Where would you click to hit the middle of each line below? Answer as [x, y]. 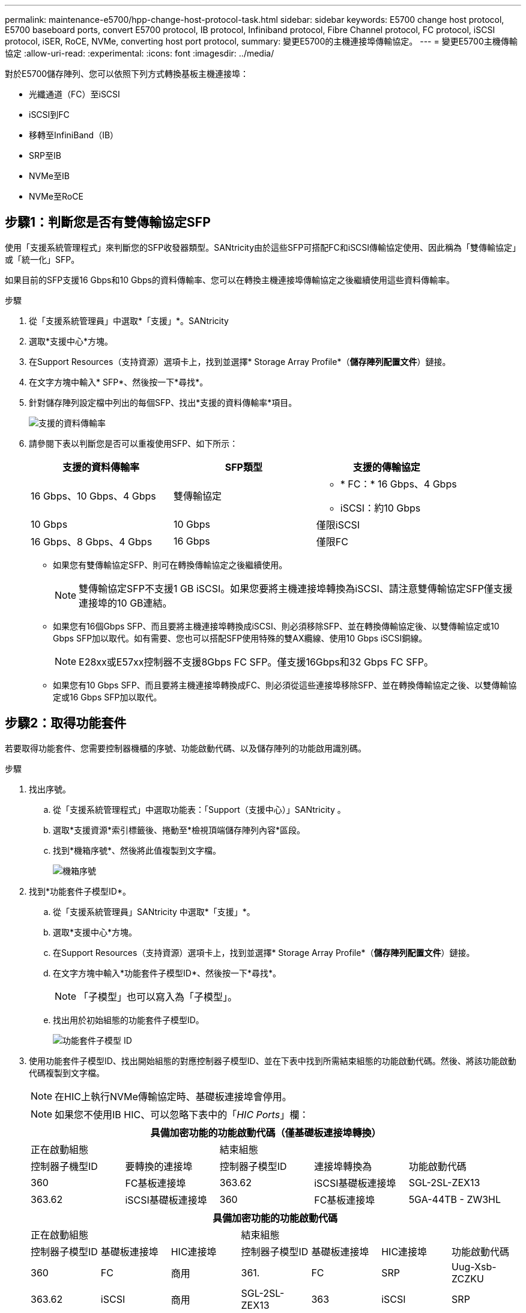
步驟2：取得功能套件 [66, 723]
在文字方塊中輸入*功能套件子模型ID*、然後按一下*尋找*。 [167, 973]
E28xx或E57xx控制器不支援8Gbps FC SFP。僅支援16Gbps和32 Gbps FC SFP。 [256, 662]
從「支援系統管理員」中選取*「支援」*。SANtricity [129, 320]
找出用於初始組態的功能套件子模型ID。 [128, 1020]
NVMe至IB [49, 176]
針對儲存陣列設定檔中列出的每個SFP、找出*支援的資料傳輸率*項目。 [163, 402]
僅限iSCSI [338, 525]
